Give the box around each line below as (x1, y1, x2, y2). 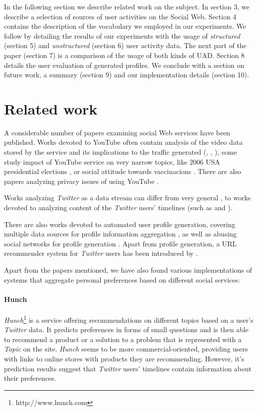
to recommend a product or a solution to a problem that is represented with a (4, 334, 242, 344)
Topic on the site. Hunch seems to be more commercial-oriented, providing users (4, 344, 248, 354)
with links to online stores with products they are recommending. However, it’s (4, 353, 245, 364)
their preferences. (4, 373, 56, 383)
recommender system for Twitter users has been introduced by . (4, 248, 198, 258)
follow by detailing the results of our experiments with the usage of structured (4, 30, 240, 41)
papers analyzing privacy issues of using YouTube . (4, 176, 159, 186)
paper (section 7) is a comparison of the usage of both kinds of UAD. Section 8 (4, 50, 245, 60)
